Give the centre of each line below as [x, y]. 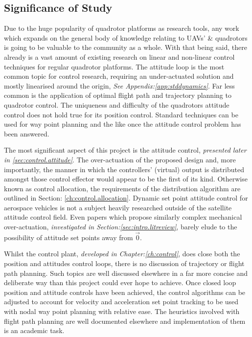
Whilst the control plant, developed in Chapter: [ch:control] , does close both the [122, 254]
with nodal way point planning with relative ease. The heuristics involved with [122, 311]
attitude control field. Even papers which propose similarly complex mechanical [123, 217]
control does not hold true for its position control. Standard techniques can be [121, 114]
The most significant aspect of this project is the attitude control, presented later [125, 150]
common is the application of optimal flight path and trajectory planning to [118, 95]
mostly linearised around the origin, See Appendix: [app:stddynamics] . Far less [119, 85]
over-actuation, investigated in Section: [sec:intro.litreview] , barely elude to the [121, 227]
